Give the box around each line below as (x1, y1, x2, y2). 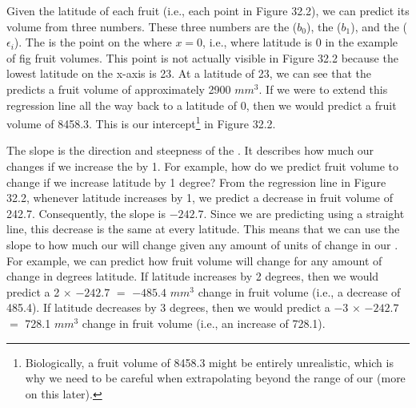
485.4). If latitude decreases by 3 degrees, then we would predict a (6, 299, 330, 316)
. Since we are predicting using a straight (203, 204, 405, 221)
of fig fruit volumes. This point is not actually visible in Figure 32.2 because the (6, 49, 398, 66)
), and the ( (350, 18, 408, 34)
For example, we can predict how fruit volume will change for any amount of (6, 252, 382, 269)
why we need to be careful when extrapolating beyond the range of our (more (25, 370, 406, 386)
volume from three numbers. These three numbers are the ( (6, 18, 298, 34)
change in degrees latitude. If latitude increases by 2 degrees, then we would (6, 268, 379, 285)
